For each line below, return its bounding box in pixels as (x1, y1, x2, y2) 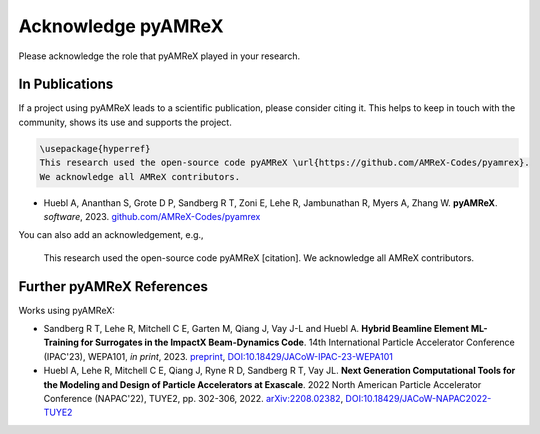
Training (43, 336, 80, 349)
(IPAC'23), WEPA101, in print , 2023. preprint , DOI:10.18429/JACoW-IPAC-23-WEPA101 (43, 350, 394, 362)
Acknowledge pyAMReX (18, 15, 224, 37)
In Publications (18, 76, 114, 93)
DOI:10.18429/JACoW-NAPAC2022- (345, 393, 492, 405)
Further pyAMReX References (18, 278, 209, 295)
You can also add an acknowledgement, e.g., (18, 229, 204, 241)
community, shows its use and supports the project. (18, 116, 232, 128)
